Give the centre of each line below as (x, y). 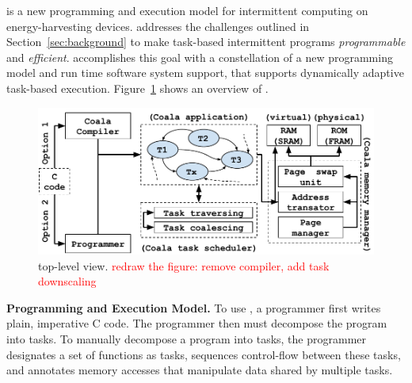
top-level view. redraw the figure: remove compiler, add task (184, 265)
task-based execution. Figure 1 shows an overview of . (137, 88)
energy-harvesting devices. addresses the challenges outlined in (158, 26)
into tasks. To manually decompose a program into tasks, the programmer (187, 339)
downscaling (67, 281)
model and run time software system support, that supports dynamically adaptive (205, 73)
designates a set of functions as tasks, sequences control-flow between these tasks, (204, 354)
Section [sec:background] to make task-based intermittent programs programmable (206, 42)
